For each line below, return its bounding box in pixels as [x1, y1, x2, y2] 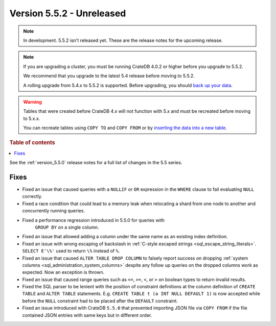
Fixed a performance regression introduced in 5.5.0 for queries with [22, 217, 165, 223]
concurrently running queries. [22, 208, 85, 214]
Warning [23, 98, 42, 105]
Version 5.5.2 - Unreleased [9, 8, 126, 19]
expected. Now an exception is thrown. [22, 269, 105, 275]
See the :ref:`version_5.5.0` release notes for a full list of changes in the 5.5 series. [9, 160, 182, 166]
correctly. [22, 193, 43, 199]
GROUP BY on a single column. [35, 224, 99, 230]
